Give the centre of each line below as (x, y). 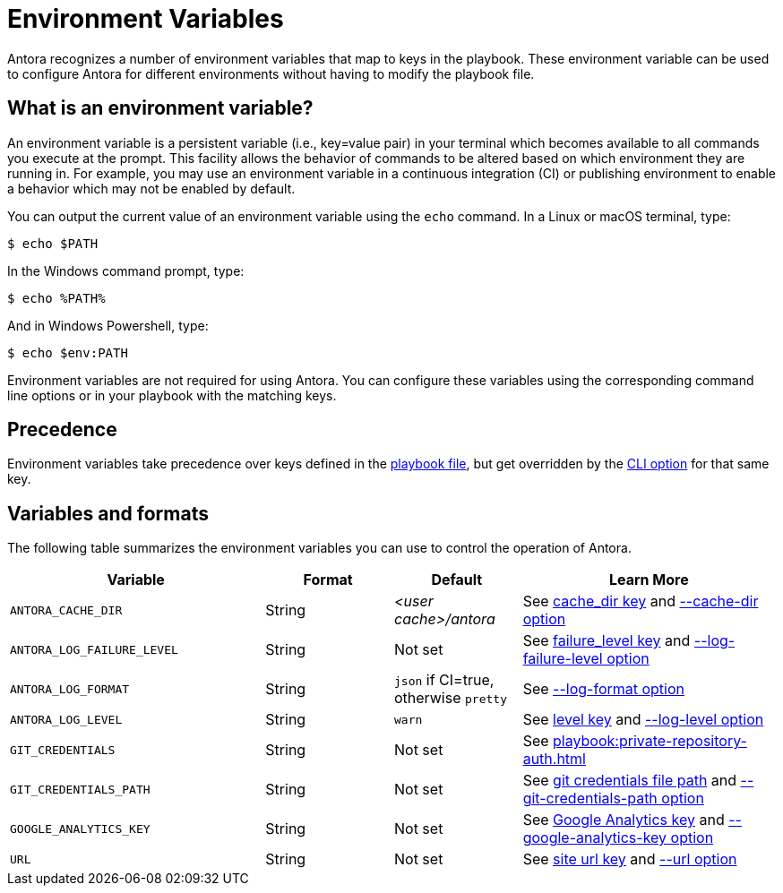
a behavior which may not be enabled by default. (151, 188)
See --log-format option (604, 689)
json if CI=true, (444, 680)
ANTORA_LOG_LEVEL (66, 719)
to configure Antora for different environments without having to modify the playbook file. (271, 73)
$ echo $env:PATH (68, 352)
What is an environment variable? (160, 108)
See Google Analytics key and (624, 820)
